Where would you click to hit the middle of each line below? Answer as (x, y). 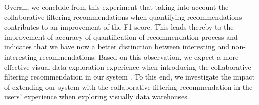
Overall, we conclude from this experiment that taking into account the (116, 7)
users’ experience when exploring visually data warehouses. (97, 97)
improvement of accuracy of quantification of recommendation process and (121, 36)
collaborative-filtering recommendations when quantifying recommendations (123, 17)
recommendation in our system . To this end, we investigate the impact (143, 77)
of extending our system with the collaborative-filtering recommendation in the (128, 86)
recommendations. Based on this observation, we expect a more (139, 56)
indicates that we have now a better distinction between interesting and (117, 47)
